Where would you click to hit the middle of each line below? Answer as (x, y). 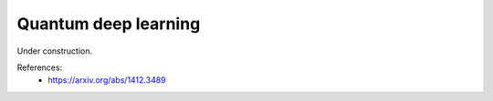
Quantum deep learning (109, 24)
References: (40, 67)
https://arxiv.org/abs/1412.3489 (107, 80)
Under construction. (55, 51)
